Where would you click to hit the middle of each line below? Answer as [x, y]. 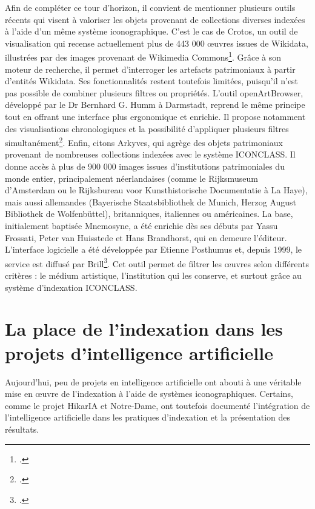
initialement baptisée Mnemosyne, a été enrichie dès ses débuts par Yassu [141, 225]
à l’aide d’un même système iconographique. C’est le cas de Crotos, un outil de [151, 31]
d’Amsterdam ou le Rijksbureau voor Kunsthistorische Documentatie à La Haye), [156, 190]
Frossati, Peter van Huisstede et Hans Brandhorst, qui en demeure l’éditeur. [146, 237]
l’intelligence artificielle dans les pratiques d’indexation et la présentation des [148, 417]
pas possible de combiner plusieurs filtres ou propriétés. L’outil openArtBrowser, [154, 92]
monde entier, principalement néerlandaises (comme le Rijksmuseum [131, 178]
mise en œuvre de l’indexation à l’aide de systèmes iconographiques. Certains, [149, 394]
